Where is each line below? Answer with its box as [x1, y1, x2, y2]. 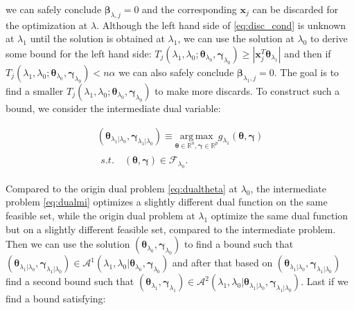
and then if [284, 46, 331, 60]
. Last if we [301, 274, 348, 289]
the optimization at [6, 17, 88, 32]
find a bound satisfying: [6, 291, 106, 306]
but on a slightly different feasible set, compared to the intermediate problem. [6, 221, 336, 236]
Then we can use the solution [6, 237, 130, 251]
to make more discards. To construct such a [154, 83, 340, 98]
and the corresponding [142, 2, 237, 16]
